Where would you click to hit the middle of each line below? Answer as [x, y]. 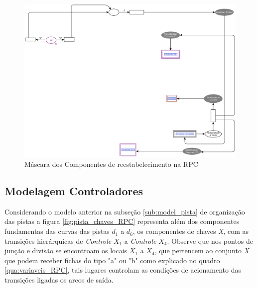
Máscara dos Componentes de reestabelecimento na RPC [111, 164]
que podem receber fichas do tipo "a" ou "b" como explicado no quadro [112, 260]
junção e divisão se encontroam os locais [66, 251]
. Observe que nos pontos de [210, 241]
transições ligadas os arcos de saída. [59, 280]
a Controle [140, 241]
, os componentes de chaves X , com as [191, 231]
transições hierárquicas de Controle [58, 241]
